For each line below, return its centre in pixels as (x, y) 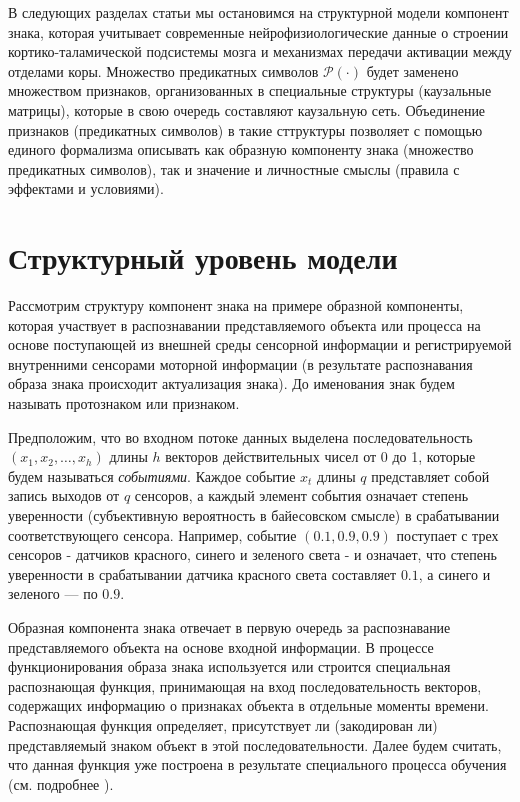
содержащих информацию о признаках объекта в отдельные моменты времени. (248, 705)
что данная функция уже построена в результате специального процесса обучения (257, 764)
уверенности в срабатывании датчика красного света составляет (202, 573)
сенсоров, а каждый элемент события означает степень (301, 495)
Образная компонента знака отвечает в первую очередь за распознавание (229, 626)
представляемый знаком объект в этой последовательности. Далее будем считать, (255, 744)
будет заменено (412, 70)
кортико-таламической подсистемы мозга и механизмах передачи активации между (260, 51)
